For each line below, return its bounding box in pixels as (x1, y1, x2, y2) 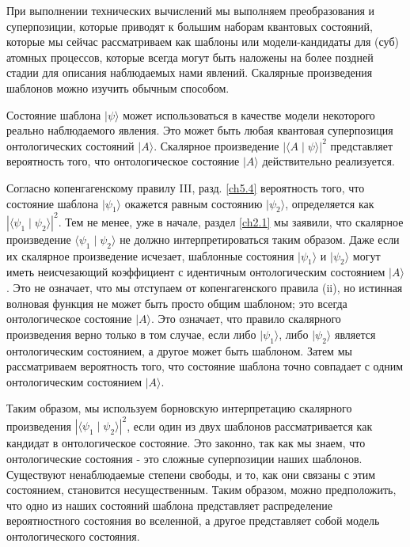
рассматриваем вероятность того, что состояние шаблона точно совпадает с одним (6, 358, 404, 374)
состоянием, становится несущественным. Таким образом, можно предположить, (6, 481, 397, 498)
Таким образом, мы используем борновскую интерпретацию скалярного (6, 400, 352, 416)
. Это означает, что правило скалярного (151, 310, 341, 327)
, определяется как (285, 195, 374, 211)
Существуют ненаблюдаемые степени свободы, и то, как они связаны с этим (6, 465, 376, 482)
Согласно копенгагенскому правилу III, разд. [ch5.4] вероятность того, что (6, 179, 365, 196)
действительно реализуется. (262, 153, 395, 169)
